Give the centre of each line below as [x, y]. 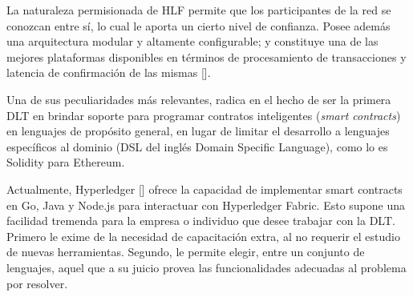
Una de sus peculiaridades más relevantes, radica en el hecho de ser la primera [199, 99]
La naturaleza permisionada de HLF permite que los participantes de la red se [199, 10]
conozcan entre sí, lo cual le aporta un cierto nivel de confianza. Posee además [198, 25]
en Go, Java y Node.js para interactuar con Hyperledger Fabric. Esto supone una [206, 205]
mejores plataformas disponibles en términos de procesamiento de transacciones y [206, 56]
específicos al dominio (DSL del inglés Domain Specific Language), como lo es [197, 146]
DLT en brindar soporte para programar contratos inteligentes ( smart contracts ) [204, 115]
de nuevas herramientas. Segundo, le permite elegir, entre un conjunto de [186, 252]
